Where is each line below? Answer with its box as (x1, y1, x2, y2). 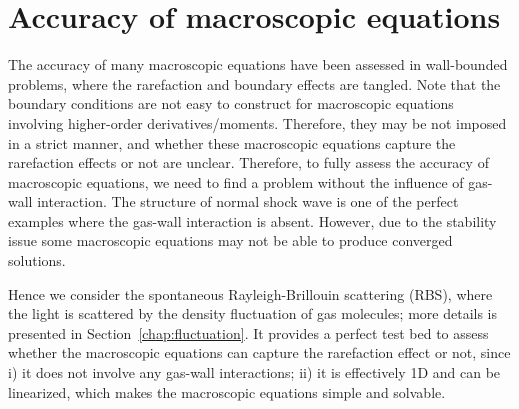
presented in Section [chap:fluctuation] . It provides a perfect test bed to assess (8, 322, 489, 343)
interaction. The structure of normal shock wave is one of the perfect (37, 191, 459, 212)
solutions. (8, 250, 66, 271)
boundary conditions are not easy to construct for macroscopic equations (8, 93, 454, 114)
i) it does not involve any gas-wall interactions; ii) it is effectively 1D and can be (8, 362, 501, 383)
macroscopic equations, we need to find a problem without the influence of (8, 171, 464, 192)
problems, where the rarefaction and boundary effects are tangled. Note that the (8, 73, 501, 94)
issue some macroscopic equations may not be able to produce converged (8, 230, 453, 251)
